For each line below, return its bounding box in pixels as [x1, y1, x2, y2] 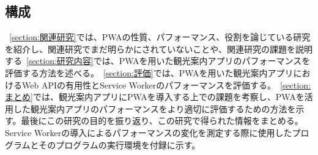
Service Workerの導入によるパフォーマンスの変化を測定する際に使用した [5, 126, 292, 139]
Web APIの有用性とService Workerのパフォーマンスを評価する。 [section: [21, 78, 311, 91]
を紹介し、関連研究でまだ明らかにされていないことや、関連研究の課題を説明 [5, 42, 312, 55]
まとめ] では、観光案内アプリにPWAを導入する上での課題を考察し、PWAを [5, 90, 305, 103]
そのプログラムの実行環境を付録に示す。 [39, 138, 201, 151]
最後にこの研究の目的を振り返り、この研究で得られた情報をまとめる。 [21, 114, 303, 127]
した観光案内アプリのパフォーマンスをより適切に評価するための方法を [13, 102, 296, 115]
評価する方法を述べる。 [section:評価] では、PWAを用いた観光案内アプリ [5, 66, 294, 79]
